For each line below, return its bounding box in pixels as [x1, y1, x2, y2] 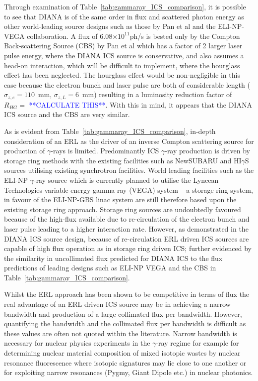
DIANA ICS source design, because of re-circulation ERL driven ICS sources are [4, 233, 249, 244]
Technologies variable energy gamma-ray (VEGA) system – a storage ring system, [4, 184, 253, 195]
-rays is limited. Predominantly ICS [51, 145, 159, 156]
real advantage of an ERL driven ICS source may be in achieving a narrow [4, 299, 231, 309]
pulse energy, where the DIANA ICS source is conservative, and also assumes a [4, 50, 244, 60]
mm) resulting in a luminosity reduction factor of [82, 89, 232, 100]
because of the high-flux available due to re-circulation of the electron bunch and [4, 214, 250, 224]
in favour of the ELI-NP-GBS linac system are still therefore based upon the [4, 194, 237, 205]
